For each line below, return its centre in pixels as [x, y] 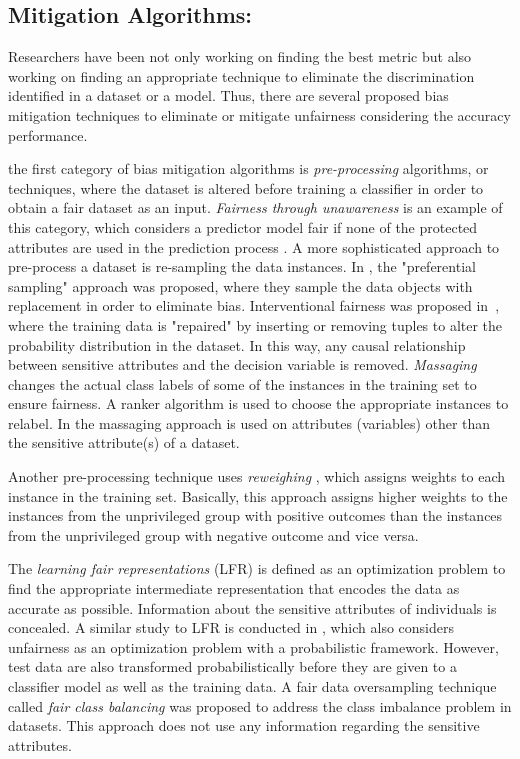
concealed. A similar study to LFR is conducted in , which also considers [231, 627]
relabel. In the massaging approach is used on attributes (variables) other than [249, 422]
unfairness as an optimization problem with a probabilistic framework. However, [253, 646]
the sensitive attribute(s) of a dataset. [124, 442]
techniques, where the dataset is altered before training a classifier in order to [246, 187]
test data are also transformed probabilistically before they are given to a [232, 666]
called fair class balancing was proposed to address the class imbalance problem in [260, 705]
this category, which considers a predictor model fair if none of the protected [243, 226]
